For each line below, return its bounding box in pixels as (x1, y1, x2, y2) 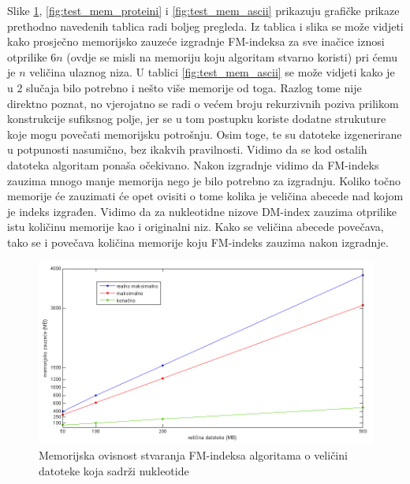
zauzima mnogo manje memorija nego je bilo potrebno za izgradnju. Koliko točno (7, 172, 401, 188)
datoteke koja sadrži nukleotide (39, 462, 189, 478)
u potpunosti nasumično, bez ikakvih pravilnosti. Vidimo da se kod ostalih (7, 141, 367, 158)
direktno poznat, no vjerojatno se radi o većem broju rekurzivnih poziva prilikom (7, 95, 399, 111)
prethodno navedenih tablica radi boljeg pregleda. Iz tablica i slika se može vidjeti (7, 17, 404, 34)
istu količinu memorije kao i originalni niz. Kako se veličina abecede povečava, (7, 218, 384, 235)
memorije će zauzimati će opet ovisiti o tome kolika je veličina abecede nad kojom (7, 188, 404, 204)
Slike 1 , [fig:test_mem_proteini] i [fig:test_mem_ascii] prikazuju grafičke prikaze (7, 2, 400, 18)
